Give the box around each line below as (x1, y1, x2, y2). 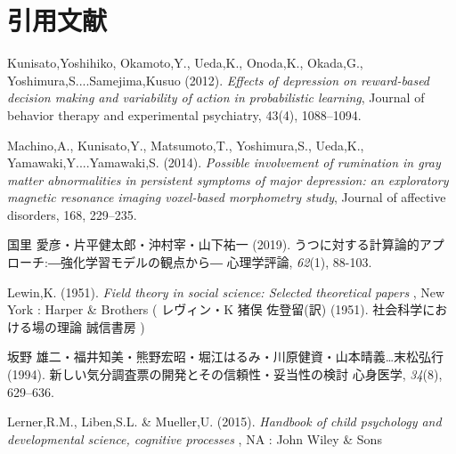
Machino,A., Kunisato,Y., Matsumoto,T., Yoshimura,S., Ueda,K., (7, 135, 364, 154)
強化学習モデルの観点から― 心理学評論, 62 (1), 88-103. (60, 253, 372, 272)
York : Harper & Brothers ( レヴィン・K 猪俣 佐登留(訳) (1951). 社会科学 (7, 300, 423, 319)
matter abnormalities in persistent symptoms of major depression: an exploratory (7, 170, 449, 189)
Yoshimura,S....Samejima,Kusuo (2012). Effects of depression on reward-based (7, 70, 430, 89)
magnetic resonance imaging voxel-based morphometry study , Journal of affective (7, 188, 446, 207)
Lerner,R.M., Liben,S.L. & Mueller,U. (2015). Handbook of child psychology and (7, 412, 442, 431)
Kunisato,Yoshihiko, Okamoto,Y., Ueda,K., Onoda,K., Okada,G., (7, 53, 363, 72)
